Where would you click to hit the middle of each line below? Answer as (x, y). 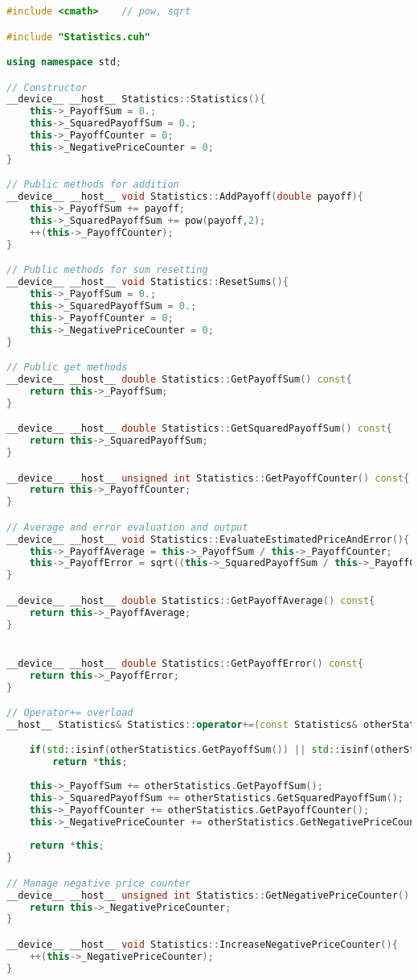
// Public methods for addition (93, 185)
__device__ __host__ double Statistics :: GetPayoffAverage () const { (191, 600)
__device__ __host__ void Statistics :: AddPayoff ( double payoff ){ (185, 197)
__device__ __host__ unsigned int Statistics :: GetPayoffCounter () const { (208, 478)
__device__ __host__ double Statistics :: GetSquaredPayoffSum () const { (199, 429)
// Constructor (47, 87)
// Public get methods (67, 368)
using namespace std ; (64, 62)
